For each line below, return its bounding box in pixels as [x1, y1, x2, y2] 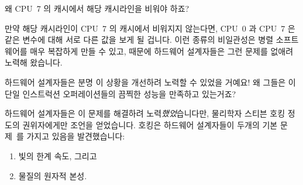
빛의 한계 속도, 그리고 [18, 149, 97, 162]
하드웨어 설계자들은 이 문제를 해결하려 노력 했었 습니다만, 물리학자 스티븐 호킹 [5, 107, 285, 119]
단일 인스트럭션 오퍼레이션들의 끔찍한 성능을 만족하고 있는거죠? [5, 87, 236, 100]
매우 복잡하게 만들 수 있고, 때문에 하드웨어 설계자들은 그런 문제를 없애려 [30, 44, 294, 57]
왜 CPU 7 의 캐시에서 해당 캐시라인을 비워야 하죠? [5, 2, 190, 14]
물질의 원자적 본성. [18, 169, 87, 181]
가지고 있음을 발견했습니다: [26, 130, 125, 142]
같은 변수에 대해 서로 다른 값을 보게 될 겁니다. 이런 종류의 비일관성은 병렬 [5, 33, 274, 46]
